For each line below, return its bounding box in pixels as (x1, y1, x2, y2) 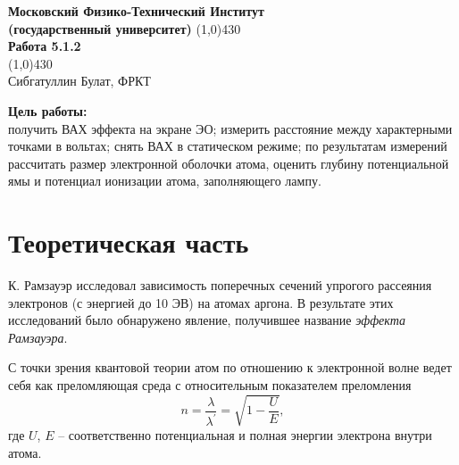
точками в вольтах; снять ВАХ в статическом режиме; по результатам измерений (8, 137, 447, 155)
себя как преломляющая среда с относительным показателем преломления (8, 376, 412, 394)
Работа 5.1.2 (8, 37, 81, 55)
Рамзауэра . (8, 328, 68, 346)
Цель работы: (8, 101, 88, 120)
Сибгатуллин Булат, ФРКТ (8, 71, 151, 90)
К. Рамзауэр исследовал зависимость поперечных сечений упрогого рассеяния (8, 276, 432, 295)
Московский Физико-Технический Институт (8, 2, 264, 20)
